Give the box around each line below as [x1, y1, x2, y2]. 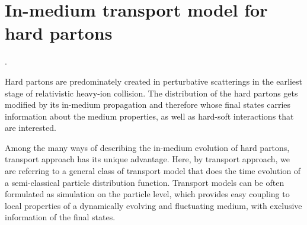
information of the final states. [5, 211, 116, 223]
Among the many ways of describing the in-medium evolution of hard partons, [5, 141, 290, 153]
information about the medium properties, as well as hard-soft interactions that [5, 110, 294, 122]
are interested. [5, 121, 56, 134]
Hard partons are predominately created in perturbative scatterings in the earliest [5, 75, 302, 87]
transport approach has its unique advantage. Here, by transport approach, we [5, 153, 290, 165]
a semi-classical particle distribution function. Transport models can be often [5, 176, 284, 188]
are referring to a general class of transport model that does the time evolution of [5, 165, 301, 177]
